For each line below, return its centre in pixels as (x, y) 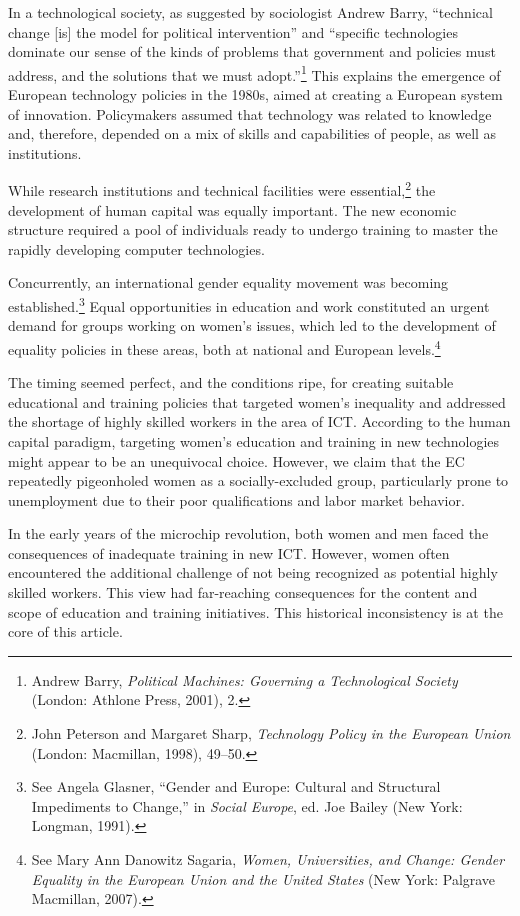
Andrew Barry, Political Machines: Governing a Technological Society (244, 679)
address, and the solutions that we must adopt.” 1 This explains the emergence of (254, 73)
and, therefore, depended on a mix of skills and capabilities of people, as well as (252, 133)
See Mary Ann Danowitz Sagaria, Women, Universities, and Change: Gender (268, 859)
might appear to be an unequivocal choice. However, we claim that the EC (236, 460)
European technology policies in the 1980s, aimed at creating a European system (255, 94)
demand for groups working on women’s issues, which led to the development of (252, 325)
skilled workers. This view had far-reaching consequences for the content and (243, 592)
